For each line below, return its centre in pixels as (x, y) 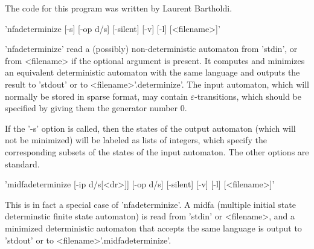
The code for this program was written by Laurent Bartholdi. (119, 8)
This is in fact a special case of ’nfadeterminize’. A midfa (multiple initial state (150, 204)
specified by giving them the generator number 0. (96, 108)
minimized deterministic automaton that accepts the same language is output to (153, 228)
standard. (22, 163)
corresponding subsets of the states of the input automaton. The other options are (157, 151)
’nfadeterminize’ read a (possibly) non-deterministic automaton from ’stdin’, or (151, 49)
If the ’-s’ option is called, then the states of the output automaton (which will (150, 128)
